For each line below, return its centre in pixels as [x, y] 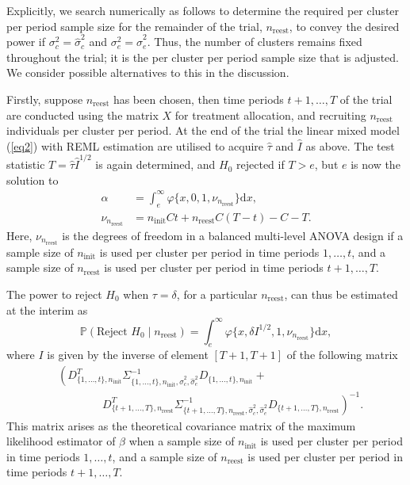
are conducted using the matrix [82, 115]
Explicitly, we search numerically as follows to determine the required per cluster [203, 10]
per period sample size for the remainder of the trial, [134, 26]
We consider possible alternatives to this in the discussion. [148, 73]
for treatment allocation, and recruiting [270, 115]
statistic [26, 164]
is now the [376, 164]
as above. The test [350, 145]
